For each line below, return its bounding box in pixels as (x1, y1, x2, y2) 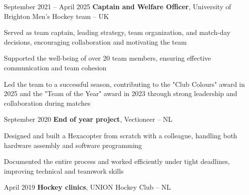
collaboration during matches (4, 97, 91, 108)
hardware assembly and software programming (4, 140, 142, 150)
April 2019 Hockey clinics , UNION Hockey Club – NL (4, 182, 171, 192)
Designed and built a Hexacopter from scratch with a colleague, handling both (4, 130, 237, 140)
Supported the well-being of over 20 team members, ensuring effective (4, 53, 211, 63)
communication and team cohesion (4, 62, 107, 72)
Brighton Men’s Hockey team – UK (4, 11, 109, 21)
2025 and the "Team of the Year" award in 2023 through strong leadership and (4, 88, 237, 98)
